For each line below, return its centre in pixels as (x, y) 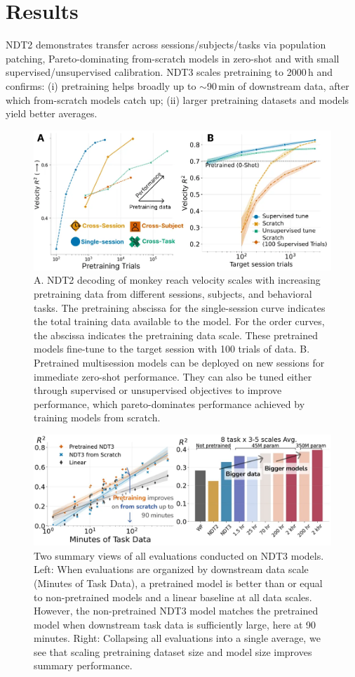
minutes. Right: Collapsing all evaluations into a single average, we (177, 638)
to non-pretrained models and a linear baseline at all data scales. (173, 597)
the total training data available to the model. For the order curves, (179, 321)
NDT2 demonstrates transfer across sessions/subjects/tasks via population (166, 45)
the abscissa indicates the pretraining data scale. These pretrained (176, 335)
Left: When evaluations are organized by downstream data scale (171, 569)
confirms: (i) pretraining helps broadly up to (101, 85)
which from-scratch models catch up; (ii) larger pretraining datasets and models (177, 99)
